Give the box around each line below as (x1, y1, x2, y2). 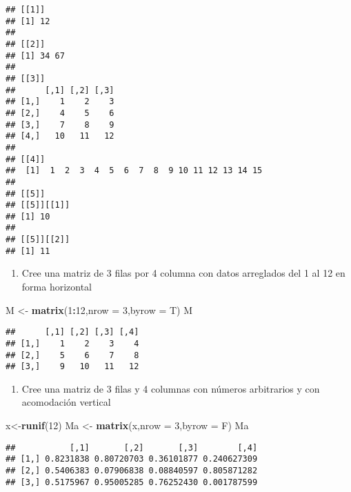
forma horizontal (21, 279, 92, 294)
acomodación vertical (21, 395, 111, 409)
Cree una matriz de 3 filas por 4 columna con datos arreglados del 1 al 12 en (21, 266, 345, 280)
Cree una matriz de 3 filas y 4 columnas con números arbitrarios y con (21, 381, 320, 395)
